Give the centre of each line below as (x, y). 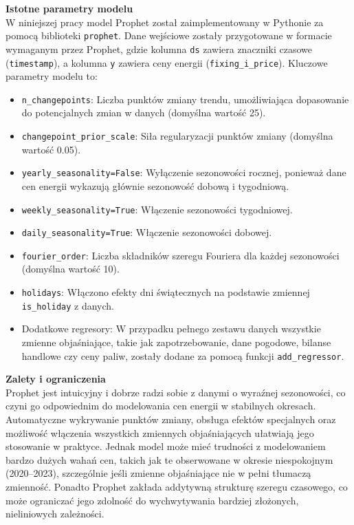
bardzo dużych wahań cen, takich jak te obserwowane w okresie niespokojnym (169, 459)
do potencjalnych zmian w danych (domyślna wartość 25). (144, 112)
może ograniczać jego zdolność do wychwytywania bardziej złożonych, (152, 500)
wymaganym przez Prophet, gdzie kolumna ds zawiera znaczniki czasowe (159, 49)
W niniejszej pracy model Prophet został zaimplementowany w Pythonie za (165, 22)
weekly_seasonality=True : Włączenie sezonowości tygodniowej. (157, 209)
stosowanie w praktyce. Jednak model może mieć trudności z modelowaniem (166, 446)
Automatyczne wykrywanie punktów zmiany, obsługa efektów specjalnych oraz (171, 419)
